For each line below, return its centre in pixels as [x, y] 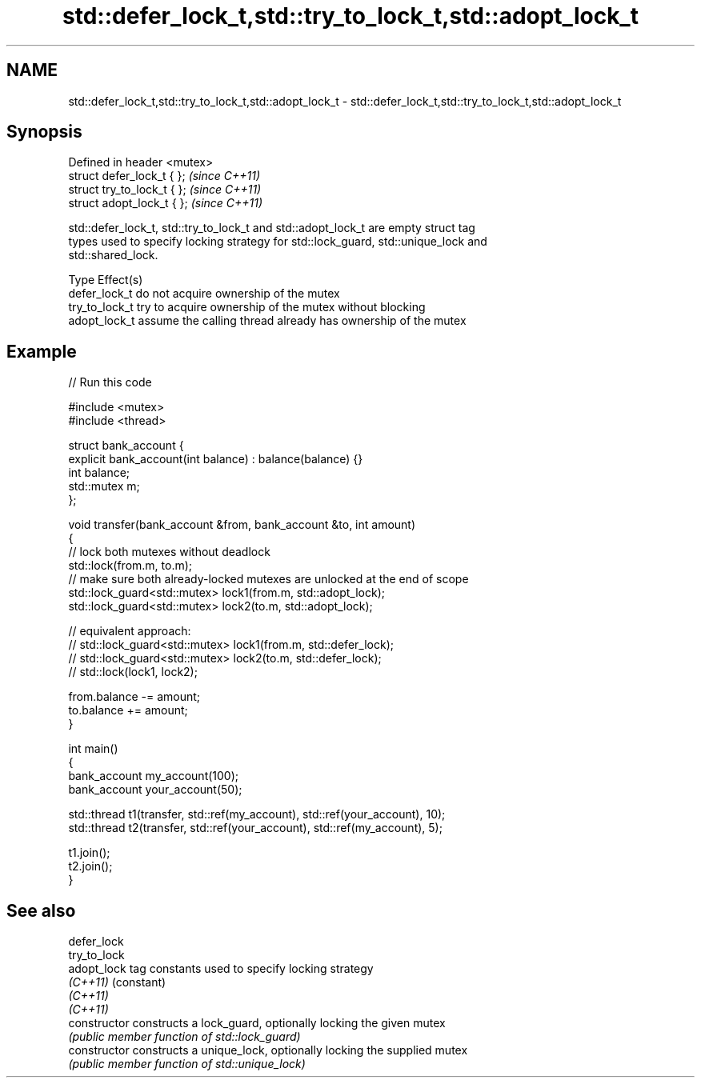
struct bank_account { [126, 446]
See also [41, 910]
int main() [93, 749]
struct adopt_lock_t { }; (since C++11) [166, 203]
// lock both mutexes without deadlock [169, 552]
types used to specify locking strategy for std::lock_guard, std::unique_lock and [278, 242]
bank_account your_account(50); [155, 790]
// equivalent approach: [130, 631]
